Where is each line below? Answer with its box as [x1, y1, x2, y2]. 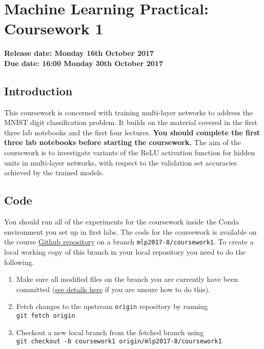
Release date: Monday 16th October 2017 [4, 48, 154, 58]
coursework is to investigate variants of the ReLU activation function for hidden [4, 147, 255, 158]
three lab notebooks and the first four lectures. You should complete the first [4, 127, 260, 137]
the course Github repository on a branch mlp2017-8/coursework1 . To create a [4, 236, 254, 247]
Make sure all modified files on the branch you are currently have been [16, 274, 238, 284]
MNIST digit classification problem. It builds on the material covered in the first [4, 117, 257, 128]
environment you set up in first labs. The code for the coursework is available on [4, 226, 257, 237]
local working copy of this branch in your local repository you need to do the [4, 246, 246, 257]
